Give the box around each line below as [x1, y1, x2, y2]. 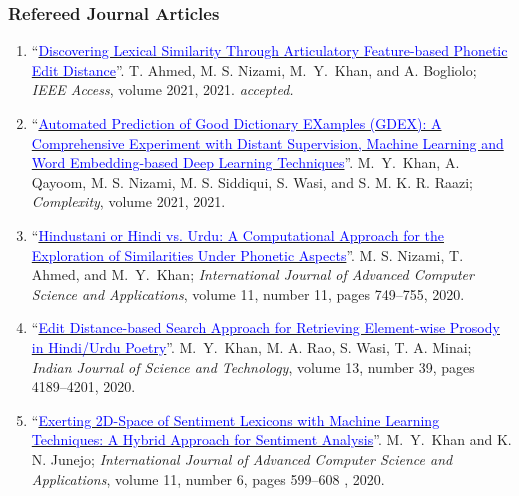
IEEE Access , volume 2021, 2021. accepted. [31, 79, 294, 100]
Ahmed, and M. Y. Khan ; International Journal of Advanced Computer [31, 264, 474, 285]
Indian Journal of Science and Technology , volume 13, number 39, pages [31, 356, 475, 377]
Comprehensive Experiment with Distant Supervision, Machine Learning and [31, 132, 504, 153]
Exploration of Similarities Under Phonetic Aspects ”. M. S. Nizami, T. [31, 244, 464, 265]
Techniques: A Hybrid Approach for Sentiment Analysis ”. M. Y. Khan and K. [31, 429, 512, 450]
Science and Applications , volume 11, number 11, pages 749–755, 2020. [31, 283, 465, 304]
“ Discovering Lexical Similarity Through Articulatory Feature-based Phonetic [31, 40, 508, 61]
